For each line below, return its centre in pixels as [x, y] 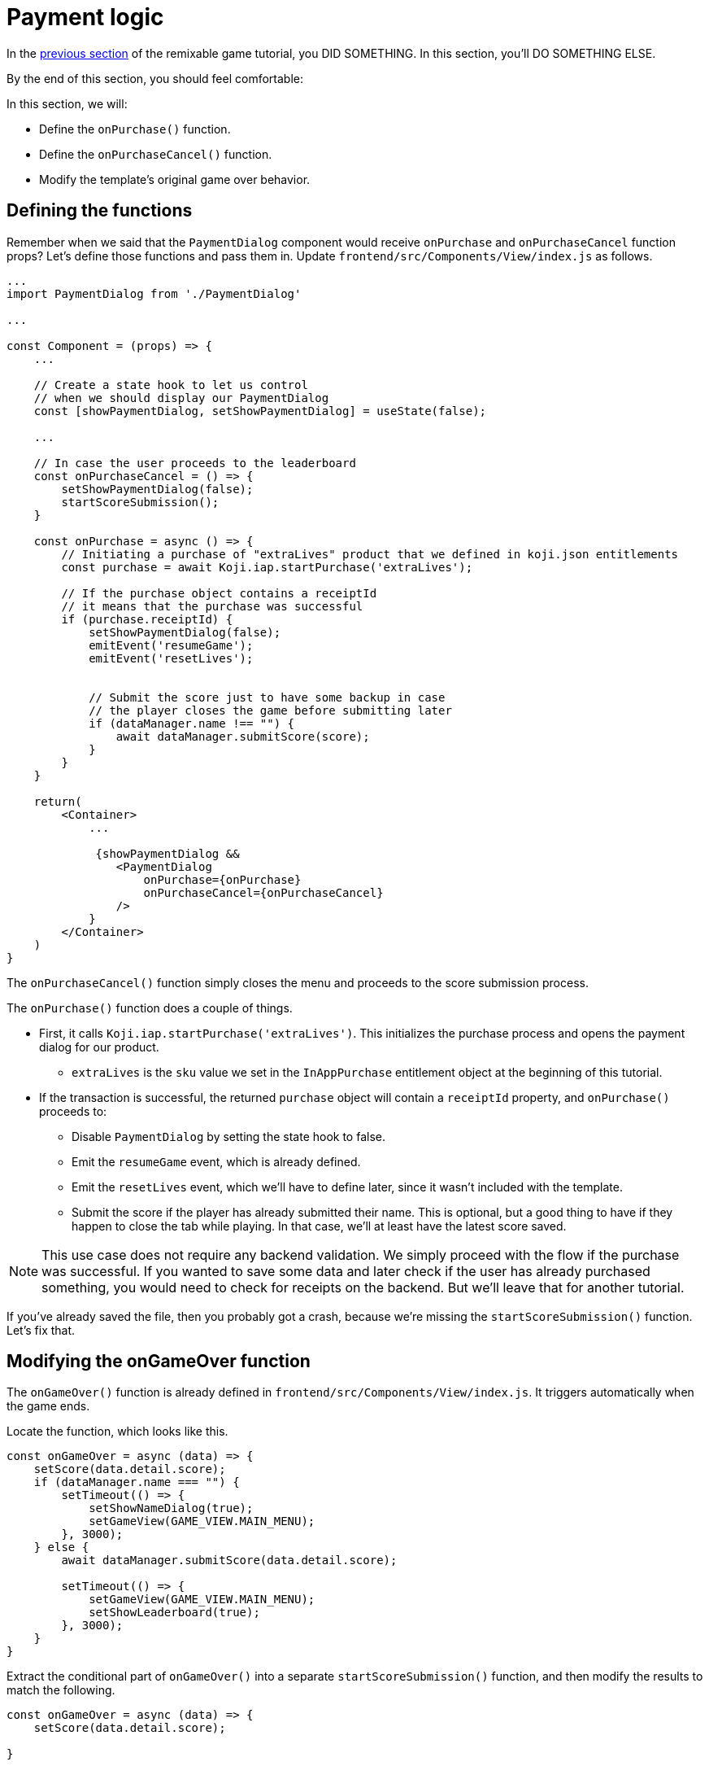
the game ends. [48, 1406]
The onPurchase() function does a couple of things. [150, 1008]
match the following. [61, 1690]
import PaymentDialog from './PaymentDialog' [154, 293]
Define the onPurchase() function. [135, 129]
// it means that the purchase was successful [212, 606]
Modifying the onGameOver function [159, 1362]
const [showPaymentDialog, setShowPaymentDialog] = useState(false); [260, 411]
